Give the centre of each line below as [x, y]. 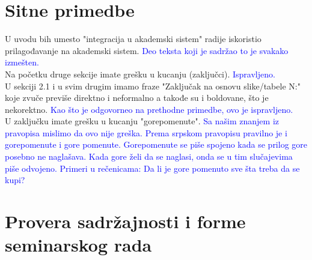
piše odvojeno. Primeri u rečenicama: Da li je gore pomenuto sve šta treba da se [152, 168]
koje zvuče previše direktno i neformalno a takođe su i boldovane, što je [137, 98]
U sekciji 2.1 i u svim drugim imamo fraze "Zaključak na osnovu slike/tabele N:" [153, 86]
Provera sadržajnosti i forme [125, 221]
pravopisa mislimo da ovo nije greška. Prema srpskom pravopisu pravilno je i [146, 132]
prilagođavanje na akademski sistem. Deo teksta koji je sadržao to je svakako [147, 50]
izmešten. [22, 62]
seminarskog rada [78, 245]
